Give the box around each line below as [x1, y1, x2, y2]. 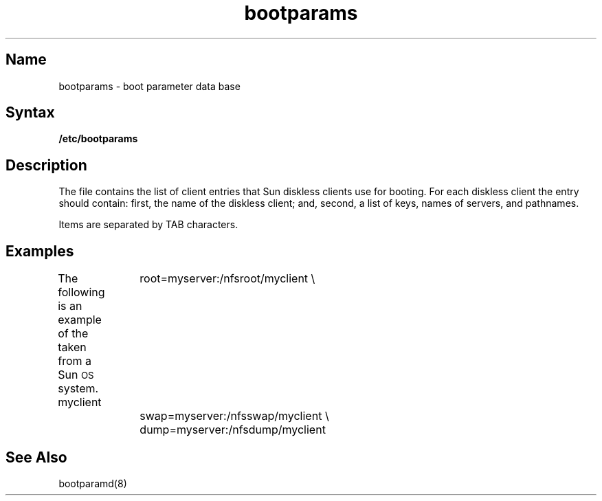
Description [5, 156, 87, 174]
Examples [5, 242, 74, 260]
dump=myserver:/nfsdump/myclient [140, 423, 326, 437]
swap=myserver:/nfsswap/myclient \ [140, 409, 329, 423]
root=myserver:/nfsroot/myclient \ [140, 271, 315, 286]
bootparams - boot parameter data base [58, 80, 241, 92]
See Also [5, 448, 67, 466]
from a [58, 354, 91, 368]
